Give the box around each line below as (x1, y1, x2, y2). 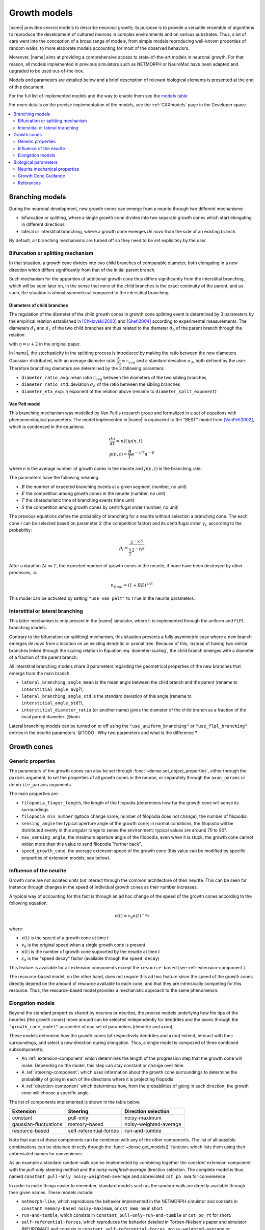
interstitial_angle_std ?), (21, 700, 83, 706)
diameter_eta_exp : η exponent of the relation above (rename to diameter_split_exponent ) (21, 388, 217, 394)
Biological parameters (13, 159, 58, 165)
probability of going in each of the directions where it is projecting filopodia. (21, 1076, 175, 1082)
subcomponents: (9, 1046, 44, 1052)
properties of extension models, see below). (21, 855, 110, 861)
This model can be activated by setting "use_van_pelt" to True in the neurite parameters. (9, 595, 195, 601)
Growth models (9, 7, 73, 18)
